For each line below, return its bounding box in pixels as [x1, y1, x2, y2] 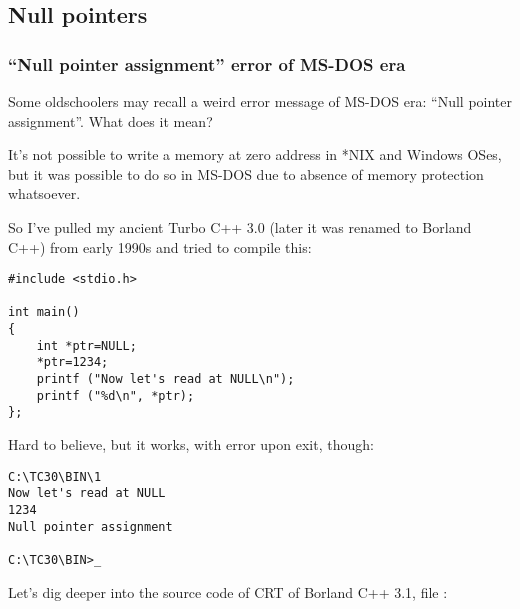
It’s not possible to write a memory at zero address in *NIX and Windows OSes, [8, 144, 502, 165]
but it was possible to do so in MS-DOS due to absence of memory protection [8, 163, 484, 184]
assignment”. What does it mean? [8, 110, 213, 131]
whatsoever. [8, 183, 81, 204]
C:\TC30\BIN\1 [8, 469, 102, 484]
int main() [8, 305, 80, 320]
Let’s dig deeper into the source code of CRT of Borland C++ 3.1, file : [8, 581, 448, 602]
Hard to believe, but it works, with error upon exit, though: [8, 434, 374, 455]
